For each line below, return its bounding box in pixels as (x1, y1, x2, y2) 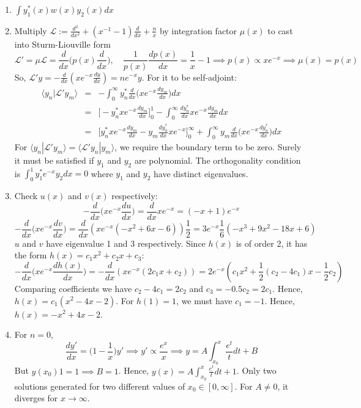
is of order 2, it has (236, 236, 308, 249)
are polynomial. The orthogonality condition (134, 153, 301, 166)
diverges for (14, 392, 58, 404)
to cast (267, 24, 293, 37)
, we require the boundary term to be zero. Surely (114, 140, 302, 153)
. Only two (236, 364, 277, 377)
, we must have (176, 294, 233, 307)
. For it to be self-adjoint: (141, 70, 237, 83)
